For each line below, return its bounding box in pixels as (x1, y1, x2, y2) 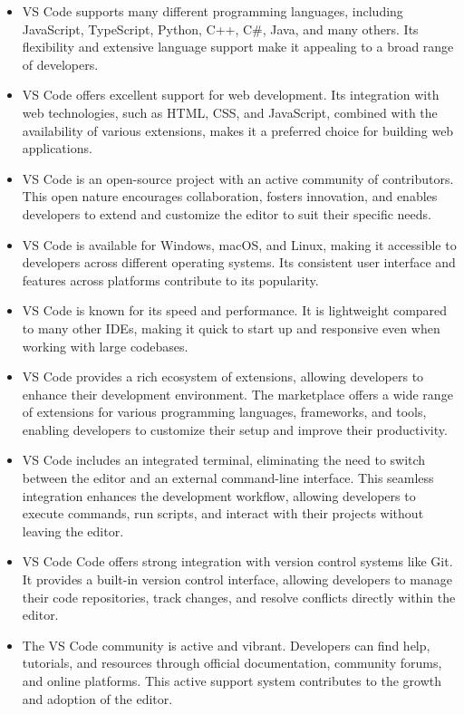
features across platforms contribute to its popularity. (22, 270, 319, 289)
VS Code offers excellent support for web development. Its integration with (22, 85, 440, 104)
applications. (22, 139, 92, 158)
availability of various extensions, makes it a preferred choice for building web (22, 121, 454, 140)
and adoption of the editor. (22, 689, 173, 708)
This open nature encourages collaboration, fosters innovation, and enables (22, 187, 438, 206)
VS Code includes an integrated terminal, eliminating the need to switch (22, 450, 426, 469)
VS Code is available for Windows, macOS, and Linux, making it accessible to (22, 235, 457, 254)
